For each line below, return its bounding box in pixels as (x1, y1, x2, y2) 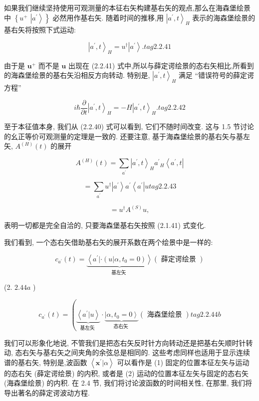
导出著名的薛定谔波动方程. (4, 387, 90, 398)
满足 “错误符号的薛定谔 (178, 70, 255, 80)
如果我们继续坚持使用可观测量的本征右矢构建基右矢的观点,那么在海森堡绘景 (4, 2, 251, 12)
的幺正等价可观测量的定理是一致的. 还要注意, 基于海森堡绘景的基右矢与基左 (4, 131, 251, 141)
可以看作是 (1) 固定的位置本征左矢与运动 (117, 357, 250, 367)
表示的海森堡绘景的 (192, 12, 256, 22)
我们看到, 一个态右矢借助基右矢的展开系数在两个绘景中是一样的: (4, 237, 213, 247)
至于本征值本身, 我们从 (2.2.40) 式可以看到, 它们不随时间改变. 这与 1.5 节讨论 (4, 121, 254, 132)
